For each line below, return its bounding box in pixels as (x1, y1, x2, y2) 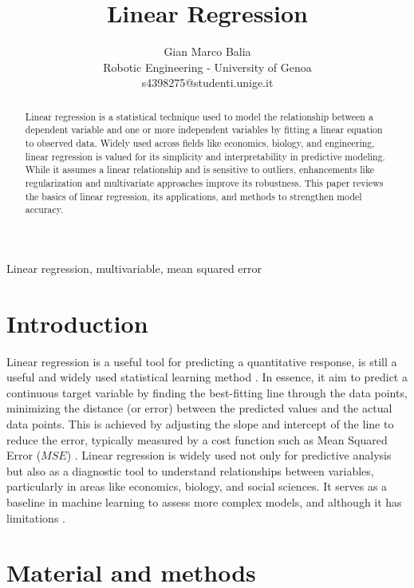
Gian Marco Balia (164, 43, 251, 60)
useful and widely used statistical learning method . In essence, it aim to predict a (6, 369, 408, 385)
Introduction (6, 306, 148, 339)
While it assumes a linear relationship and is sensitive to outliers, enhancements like (25, 163, 375, 176)
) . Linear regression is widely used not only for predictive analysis (66, 447, 392, 464)
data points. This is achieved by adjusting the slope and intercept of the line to (6, 416, 394, 432)
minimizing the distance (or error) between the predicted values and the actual (6, 400, 392, 416)
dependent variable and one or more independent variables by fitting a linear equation (25, 123, 383, 136)
